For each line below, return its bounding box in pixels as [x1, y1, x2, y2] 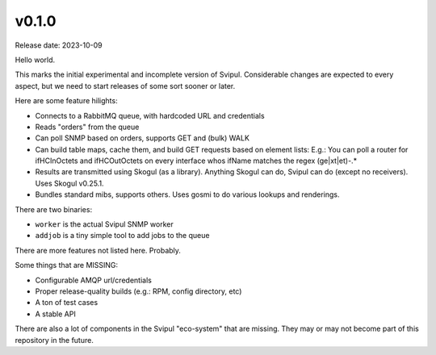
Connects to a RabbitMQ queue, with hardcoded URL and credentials [35, 111, 266, 120]
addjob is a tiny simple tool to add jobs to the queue [35, 231, 210, 240]
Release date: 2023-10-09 [15, 40, 103, 50]
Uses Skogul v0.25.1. [35, 178, 104, 188]
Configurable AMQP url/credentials [35, 275, 153, 285]
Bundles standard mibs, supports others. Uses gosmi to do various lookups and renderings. [35, 190, 340, 199]
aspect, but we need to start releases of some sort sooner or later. [15, 81, 236, 90]
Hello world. [15, 55, 56, 65]
